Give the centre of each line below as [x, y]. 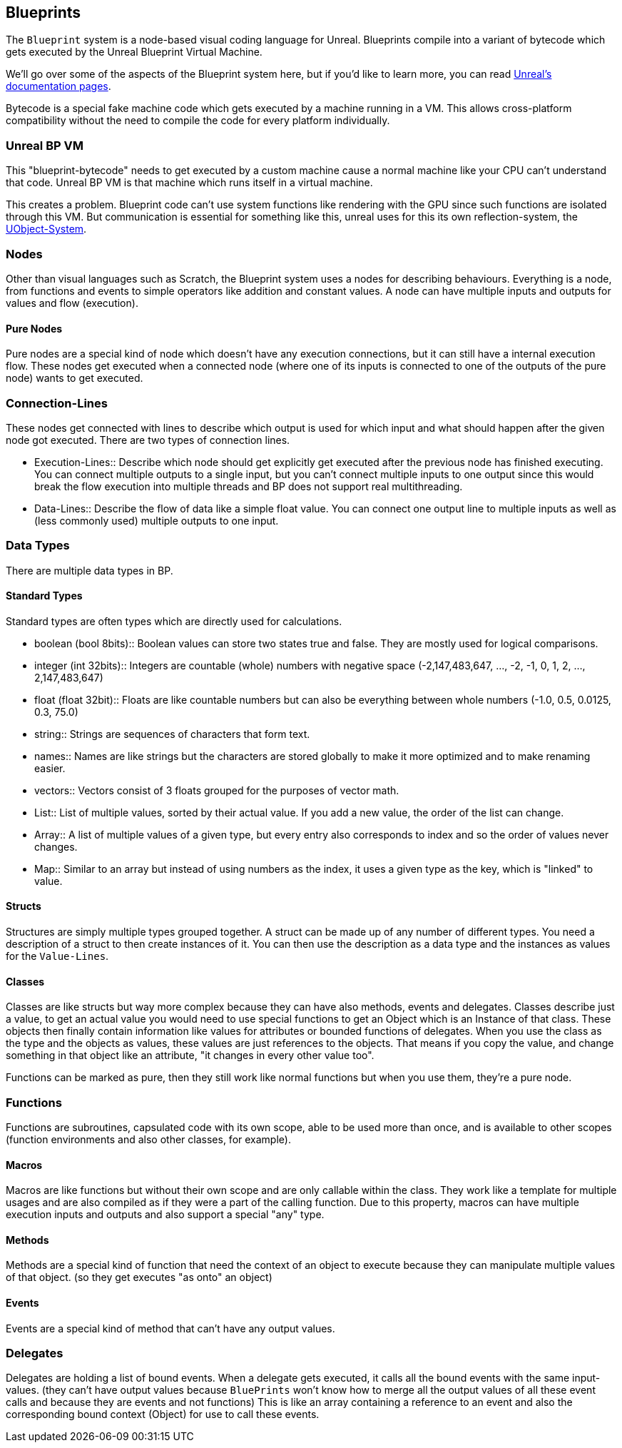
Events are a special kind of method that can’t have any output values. [170, 1328]
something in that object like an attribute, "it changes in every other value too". [190, 1055]
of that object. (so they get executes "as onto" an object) [139, 1277]
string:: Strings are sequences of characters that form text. [172, 734]
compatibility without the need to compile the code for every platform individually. [198, 121]
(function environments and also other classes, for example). [148, 1140]
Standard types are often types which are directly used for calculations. [174, 621]
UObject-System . [46, 229]
